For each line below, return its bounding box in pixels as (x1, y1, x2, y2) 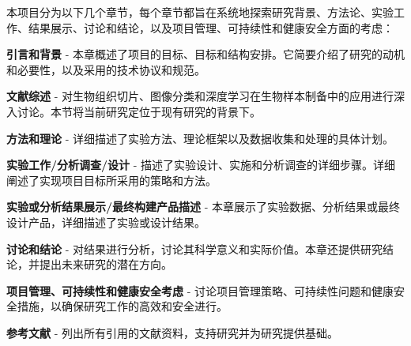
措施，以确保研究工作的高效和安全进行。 (17, 298, 228, 314)
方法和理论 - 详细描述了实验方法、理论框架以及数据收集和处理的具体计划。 (6, 130, 394, 146)
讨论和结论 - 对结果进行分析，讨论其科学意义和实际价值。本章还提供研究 (6, 240, 383, 257)
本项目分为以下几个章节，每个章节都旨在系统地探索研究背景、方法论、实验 (6, 4, 394, 20)
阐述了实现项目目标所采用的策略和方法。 (6, 171, 217, 188)
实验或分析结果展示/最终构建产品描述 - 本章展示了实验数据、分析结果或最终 (6, 198, 401, 215)
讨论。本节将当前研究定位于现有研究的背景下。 (17, 103, 261, 119)
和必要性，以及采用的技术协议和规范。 (6, 61, 205, 77)
